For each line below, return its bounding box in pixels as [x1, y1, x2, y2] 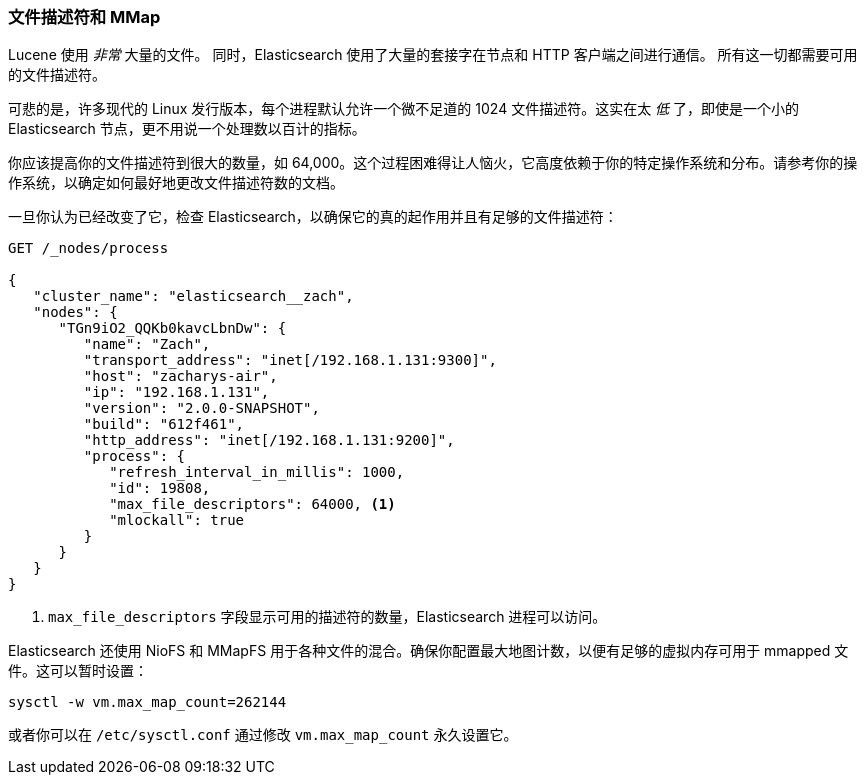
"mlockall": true [109, 512, 245, 529]
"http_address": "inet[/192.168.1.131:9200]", [83, 432, 455, 449]
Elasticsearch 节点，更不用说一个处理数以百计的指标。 [8, 120, 366, 138]
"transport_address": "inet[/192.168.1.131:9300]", [83, 352, 497, 369]
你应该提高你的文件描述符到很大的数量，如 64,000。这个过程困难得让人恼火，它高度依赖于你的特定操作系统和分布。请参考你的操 [8, 154, 858, 172]
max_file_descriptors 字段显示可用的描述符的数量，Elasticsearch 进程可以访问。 [48, 608, 607, 626]
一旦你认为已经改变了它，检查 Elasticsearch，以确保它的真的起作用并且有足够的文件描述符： [8, 208, 618, 226]
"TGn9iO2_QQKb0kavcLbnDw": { [58, 320, 287, 337]
